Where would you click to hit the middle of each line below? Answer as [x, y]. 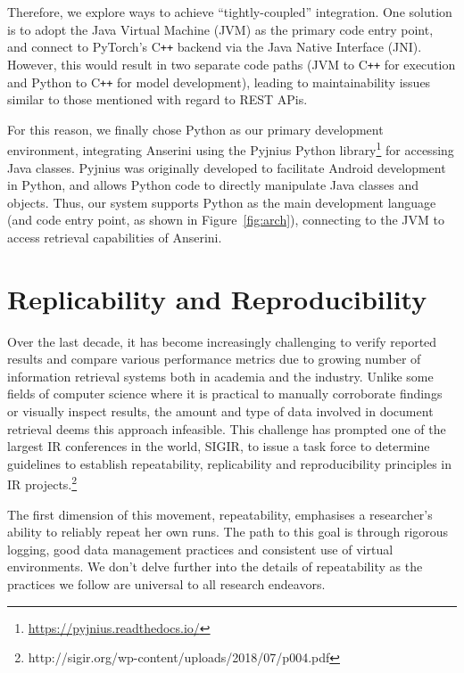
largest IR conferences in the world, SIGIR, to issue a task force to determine [219, 446]
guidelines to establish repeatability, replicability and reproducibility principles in [229, 463]
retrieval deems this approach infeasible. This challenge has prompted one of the [227, 428]
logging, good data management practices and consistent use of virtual [200, 549]
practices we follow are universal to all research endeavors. [166, 584]
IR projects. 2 [42, 483]
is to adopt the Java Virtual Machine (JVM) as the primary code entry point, [220, 29]
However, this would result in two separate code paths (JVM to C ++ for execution [232, 64]
